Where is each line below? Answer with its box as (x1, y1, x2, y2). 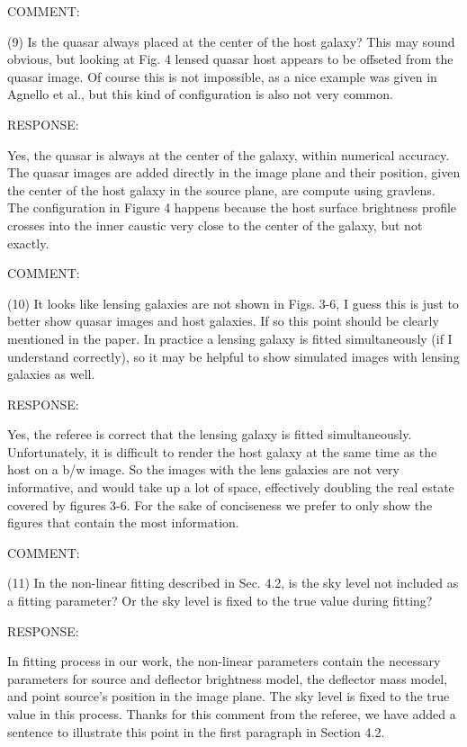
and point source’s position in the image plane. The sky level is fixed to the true (7, 687, 450, 706)
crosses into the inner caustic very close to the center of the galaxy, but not (7, 215, 423, 234)
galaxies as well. (7, 364, 95, 383)
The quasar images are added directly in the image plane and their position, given (7, 163, 461, 182)
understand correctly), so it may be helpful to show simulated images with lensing (7, 346, 460, 365)
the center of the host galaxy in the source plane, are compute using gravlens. (7, 180, 436, 199)
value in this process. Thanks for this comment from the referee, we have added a (7, 705, 456, 723)
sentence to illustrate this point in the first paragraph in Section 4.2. (7, 722, 385, 741)
